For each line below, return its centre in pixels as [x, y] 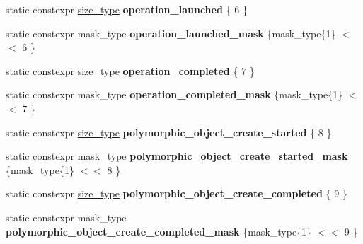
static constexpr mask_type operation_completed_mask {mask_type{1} [174, 94]
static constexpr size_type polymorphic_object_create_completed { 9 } [177, 193]
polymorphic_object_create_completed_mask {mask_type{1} [159, 231]
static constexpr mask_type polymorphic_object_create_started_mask [177, 156]
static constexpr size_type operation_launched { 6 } [127, 9]
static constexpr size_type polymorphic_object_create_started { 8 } [169, 132]
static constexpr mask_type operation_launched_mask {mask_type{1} [171, 33]
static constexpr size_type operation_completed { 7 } [130, 70]
